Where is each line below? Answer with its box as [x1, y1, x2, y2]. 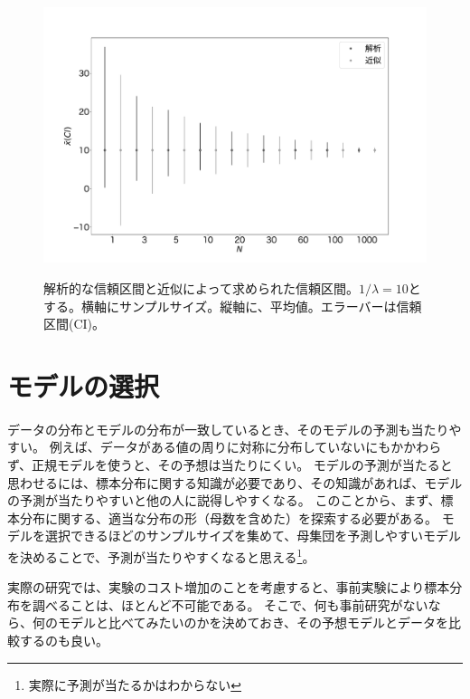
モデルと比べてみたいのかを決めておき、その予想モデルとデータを [57, 613, 449, 632]
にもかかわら [365, 437, 442, 456]
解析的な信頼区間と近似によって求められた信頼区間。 [43, 278, 359, 297]
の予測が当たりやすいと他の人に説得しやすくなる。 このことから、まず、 [7, 491, 441, 510]
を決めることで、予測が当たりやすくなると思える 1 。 [7, 545, 315, 566]
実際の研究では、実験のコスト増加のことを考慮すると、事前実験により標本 [7, 578, 450, 597]
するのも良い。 [19, 631, 108, 650]
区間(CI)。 [43, 314, 106, 333]
